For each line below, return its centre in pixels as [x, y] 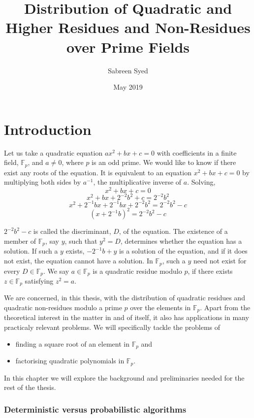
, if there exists [210, 271]
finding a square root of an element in [72, 343]
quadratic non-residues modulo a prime [63, 307]
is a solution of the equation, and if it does [183, 251]
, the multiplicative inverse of [137, 182]
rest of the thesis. [30, 387]
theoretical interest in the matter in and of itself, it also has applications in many [127, 317]
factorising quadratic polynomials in [70, 361]
